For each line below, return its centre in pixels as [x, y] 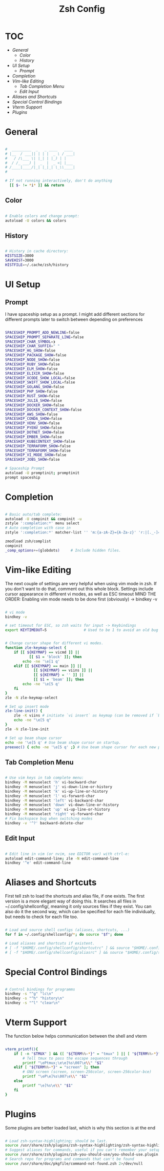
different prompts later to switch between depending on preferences [74, 319]
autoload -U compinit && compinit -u [43, 519]
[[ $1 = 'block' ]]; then [55, 657]
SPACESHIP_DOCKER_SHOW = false [35, 405]
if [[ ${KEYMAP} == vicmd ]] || [47, 652]
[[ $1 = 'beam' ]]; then [59, 679]
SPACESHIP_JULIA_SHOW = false [34, 401]
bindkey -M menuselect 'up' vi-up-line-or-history [58, 810]
